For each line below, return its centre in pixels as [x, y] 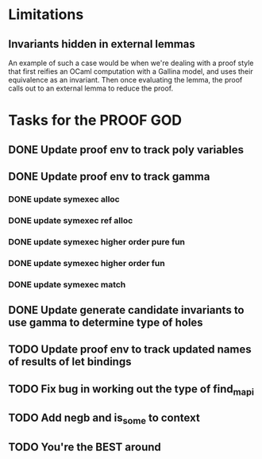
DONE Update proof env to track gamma [109, 176]
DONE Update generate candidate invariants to [126, 310]
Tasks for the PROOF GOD [95, 120]
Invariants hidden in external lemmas [102, 44]
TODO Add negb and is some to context [104, 419]
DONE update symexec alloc [64, 199]
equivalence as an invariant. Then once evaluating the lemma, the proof [125, 80]
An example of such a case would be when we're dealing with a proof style [131, 63]
